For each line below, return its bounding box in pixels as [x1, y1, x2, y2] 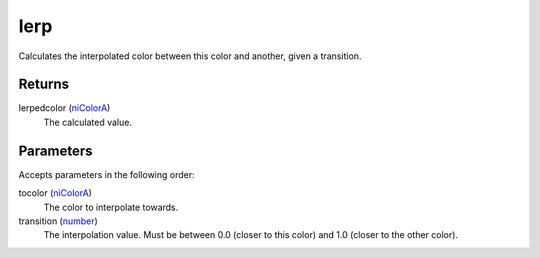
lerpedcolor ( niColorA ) [18, 102, 111, 114]
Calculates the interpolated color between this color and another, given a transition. [18, 50, 362, 62]
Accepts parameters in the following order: [18, 168, 195, 180]
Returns [18, 76, 70, 93]
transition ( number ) [18, 215, 99, 227]
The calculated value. [43, 116, 132, 128]
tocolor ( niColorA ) [18, 187, 92, 199]
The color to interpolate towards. [43, 201, 179, 213]
